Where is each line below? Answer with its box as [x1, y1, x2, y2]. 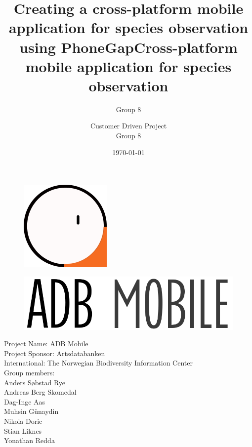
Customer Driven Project [90, 121, 167, 131]
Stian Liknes [4, 425, 42, 436]
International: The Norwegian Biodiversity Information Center [4, 358, 193, 368]
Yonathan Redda [4, 435, 55, 446]
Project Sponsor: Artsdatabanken [4, 348, 105, 358]
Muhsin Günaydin [4, 406, 59, 416]
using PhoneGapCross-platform [19, 37, 238, 57]
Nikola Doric [4, 416, 42, 426]
